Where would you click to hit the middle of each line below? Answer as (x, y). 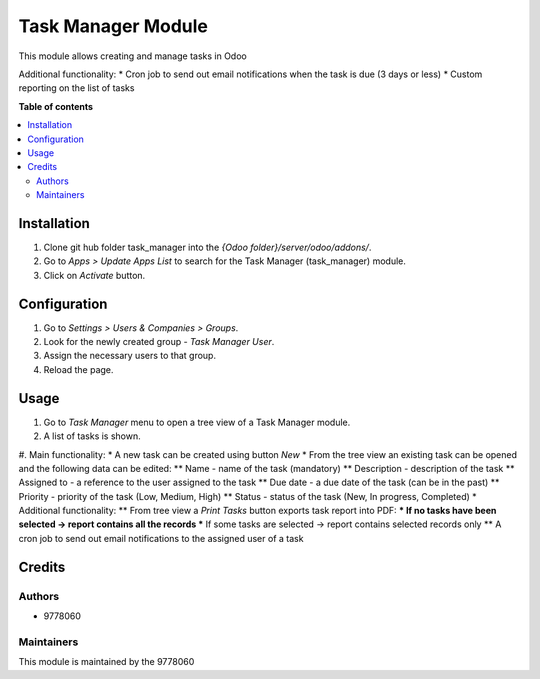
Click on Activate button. (94, 275)
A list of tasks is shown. (92, 436)
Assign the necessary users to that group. (130, 356)
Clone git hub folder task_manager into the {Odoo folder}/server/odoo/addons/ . (207, 247)
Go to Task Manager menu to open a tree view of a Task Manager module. (197, 422)
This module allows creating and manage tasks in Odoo (132, 56)
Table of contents (56, 106)
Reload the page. (78, 369)
